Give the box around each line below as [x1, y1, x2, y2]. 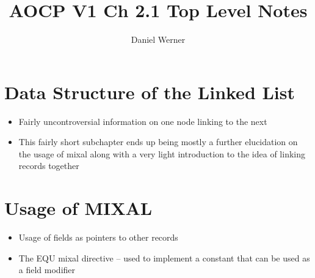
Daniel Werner [131, 33, 186, 46]
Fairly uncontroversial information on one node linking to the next [18, 115, 267, 127]
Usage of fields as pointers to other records [18, 231, 178, 244]
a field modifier [18, 263, 76, 276]
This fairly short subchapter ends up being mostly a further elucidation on [18, 135, 298, 148]
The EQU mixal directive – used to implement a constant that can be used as [18, 251, 310, 264]
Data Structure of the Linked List [4, 79, 295, 104]
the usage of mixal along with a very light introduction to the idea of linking [18, 147, 305, 160]
